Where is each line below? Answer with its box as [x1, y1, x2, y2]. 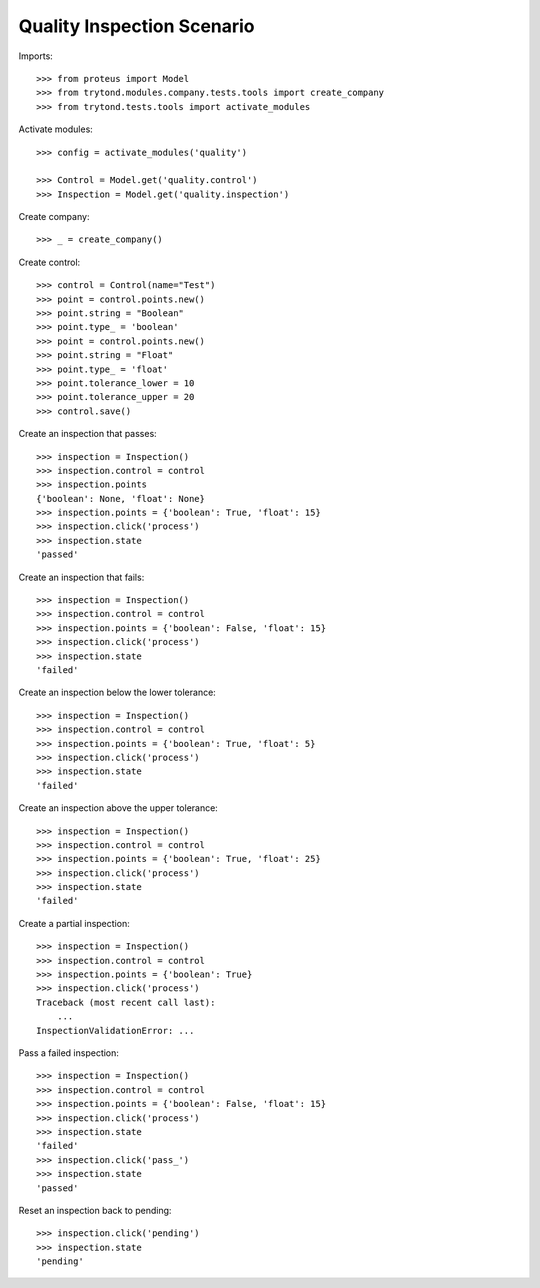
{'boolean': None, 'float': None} [36, 493, 205, 504]
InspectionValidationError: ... [36, 1025, 195, 1036]
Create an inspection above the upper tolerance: [18, 802, 219, 814]
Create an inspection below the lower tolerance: [18, 686, 217, 699]
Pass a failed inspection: [18, 1046, 120, 1059]
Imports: [18, 50, 54, 62]
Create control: [18, 256, 81, 268]
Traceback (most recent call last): [36, 996, 216, 1008]
